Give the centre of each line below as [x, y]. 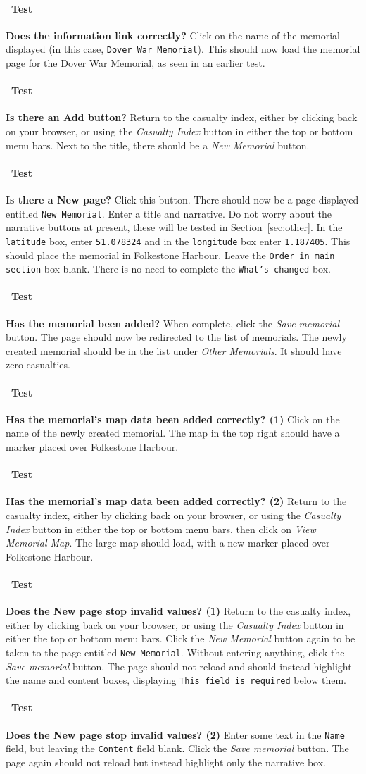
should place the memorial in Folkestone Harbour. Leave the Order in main [170, 255]
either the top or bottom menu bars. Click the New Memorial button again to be [181, 638]
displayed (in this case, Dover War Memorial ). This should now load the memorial [183, 49]
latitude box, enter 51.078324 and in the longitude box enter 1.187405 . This [178, 241]
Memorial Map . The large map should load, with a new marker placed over [168, 543]
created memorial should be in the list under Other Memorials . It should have [174, 350]
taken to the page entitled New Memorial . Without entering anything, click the [175, 652]
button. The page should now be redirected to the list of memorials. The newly [176, 337]
